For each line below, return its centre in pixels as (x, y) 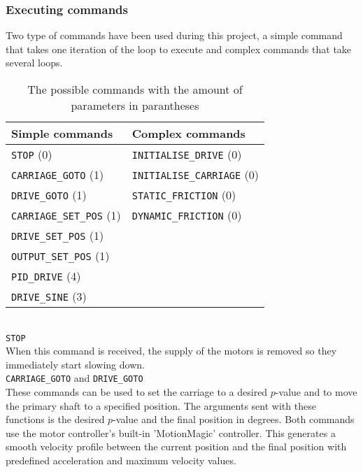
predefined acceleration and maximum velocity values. (121, 460)
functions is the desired (55, 419)
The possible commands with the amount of (135, 89)
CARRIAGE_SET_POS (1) (66, 215)
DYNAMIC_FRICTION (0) (187, 215)
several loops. (34, 63)
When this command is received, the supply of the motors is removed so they (171, 351)
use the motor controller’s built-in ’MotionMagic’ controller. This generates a (171, 432)
